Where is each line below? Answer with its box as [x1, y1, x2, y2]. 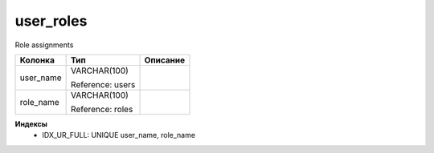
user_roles [14, 12, 88, 30]
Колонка [19, 54, 55, 66]
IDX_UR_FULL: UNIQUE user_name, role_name [42, 131, 196, 140]
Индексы [14, 119, 48, 128]
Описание [144, 54, 185, 66]
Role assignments [14, 40, 74, 50]
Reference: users [71, 79, 136, 90]
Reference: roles [71, 103, 133, 115]
